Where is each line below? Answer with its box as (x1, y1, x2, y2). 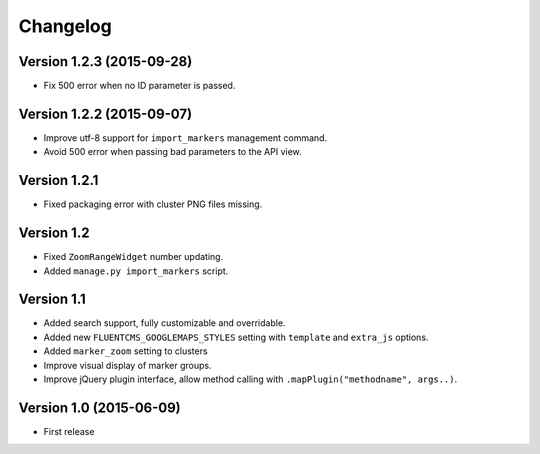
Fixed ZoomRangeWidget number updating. (43, 251, 224, 263)
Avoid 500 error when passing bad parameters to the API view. (43, 146, 302, 158)
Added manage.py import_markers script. (43, 265, 229, 277)
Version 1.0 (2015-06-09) (18, 399, 182, 416)
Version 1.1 (18, 291, 87, 308)
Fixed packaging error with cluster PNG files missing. (43, 198, 263, 210)
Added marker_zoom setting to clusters (43, 345, 209, 357)
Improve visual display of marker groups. (43, 359, 212, 371)
